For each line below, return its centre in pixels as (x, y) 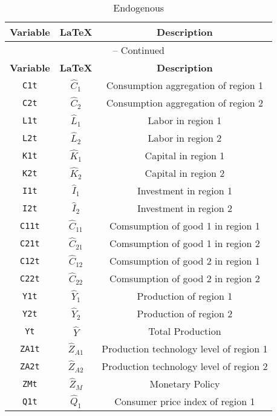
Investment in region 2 (184, 208)
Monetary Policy (185, 384)
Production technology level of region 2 (185, 366)
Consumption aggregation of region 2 (185, 103)
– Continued (138, 50)
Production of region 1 (185, 296)
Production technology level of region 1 (185, 348)
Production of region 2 (185, 313)
